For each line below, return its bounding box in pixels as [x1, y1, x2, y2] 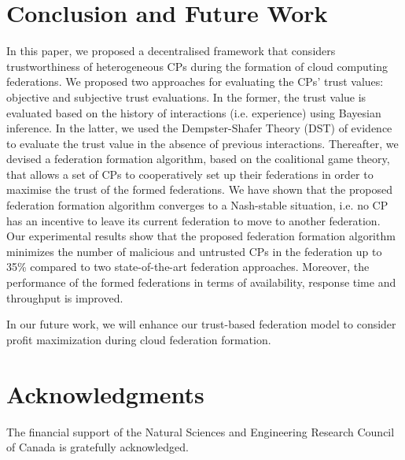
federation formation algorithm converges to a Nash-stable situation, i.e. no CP [6, 197, 388, 213]
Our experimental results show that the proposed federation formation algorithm [6, 228, 396, 244]
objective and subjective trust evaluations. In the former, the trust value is [6, 88, 366, 105]
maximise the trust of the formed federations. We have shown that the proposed [6, 181, 392, 198]
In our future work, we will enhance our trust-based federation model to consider [6, 316, 396, 332]
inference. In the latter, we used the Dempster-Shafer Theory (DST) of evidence [6, 120, 392, 136]
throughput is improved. [6, 289, 123, 306]
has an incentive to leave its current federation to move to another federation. [6, 212, 381, 228]
